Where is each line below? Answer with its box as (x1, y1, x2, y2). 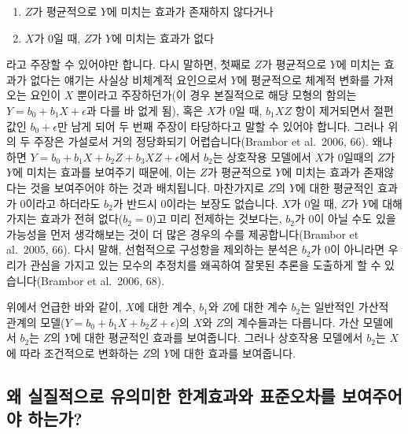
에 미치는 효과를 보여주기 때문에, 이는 (13, 164, 197, 180)
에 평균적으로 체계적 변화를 (237, 71, 370, 87)
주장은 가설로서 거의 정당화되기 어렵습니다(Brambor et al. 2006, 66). (34, 133, 369, 150)
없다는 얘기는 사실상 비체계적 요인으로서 (30, 71, 227, 87)
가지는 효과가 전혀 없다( (6, 210, 123, 227)
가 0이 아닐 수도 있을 (294, 210, 396, 227)
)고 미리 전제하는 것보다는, (152, 210, 282, 227)
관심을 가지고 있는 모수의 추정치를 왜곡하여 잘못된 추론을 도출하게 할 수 (30, 256, 381, 273)
